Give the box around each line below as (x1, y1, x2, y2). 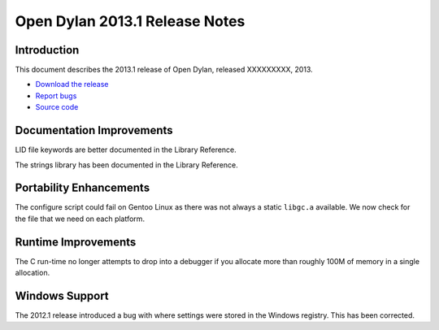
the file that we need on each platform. (15, 214, 146, 224)
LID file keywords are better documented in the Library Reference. (15, 145, 237, 154)
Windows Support (15, 289, 109, 302)
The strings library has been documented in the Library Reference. (15, 159, 239, 170)
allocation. (15, 268, 50, 278)
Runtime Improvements (15, 235, 137, 249)
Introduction (15, 43, 80, 57)
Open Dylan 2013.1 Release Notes (15, 12, 246, 30)
